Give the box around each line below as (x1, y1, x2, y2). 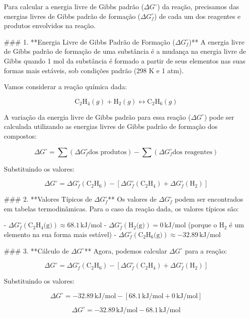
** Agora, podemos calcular (84, 245, 167, 255)
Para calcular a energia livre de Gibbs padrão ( (4, 1, 144, 11)
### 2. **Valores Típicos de (4, 194, 92, 204)
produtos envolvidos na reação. (4, 20, 96, 31)
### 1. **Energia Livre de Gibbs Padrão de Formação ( (4, 36, 175, 47)
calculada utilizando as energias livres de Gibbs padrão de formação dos (4, 121, 218, 131)
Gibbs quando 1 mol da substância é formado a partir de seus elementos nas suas (4, 55, 246, 65)
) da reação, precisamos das (157, 1, 239, 11)
